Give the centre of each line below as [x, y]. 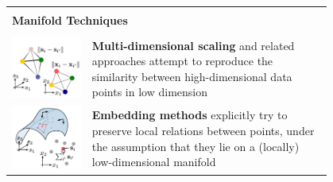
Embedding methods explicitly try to [190, 115]
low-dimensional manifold [154, 162]
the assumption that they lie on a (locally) [196, 146]
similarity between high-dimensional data [192, 76]
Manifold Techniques [70, 20]
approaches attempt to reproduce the [182, 61]
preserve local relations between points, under [203, 131]
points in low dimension [150, 92]
